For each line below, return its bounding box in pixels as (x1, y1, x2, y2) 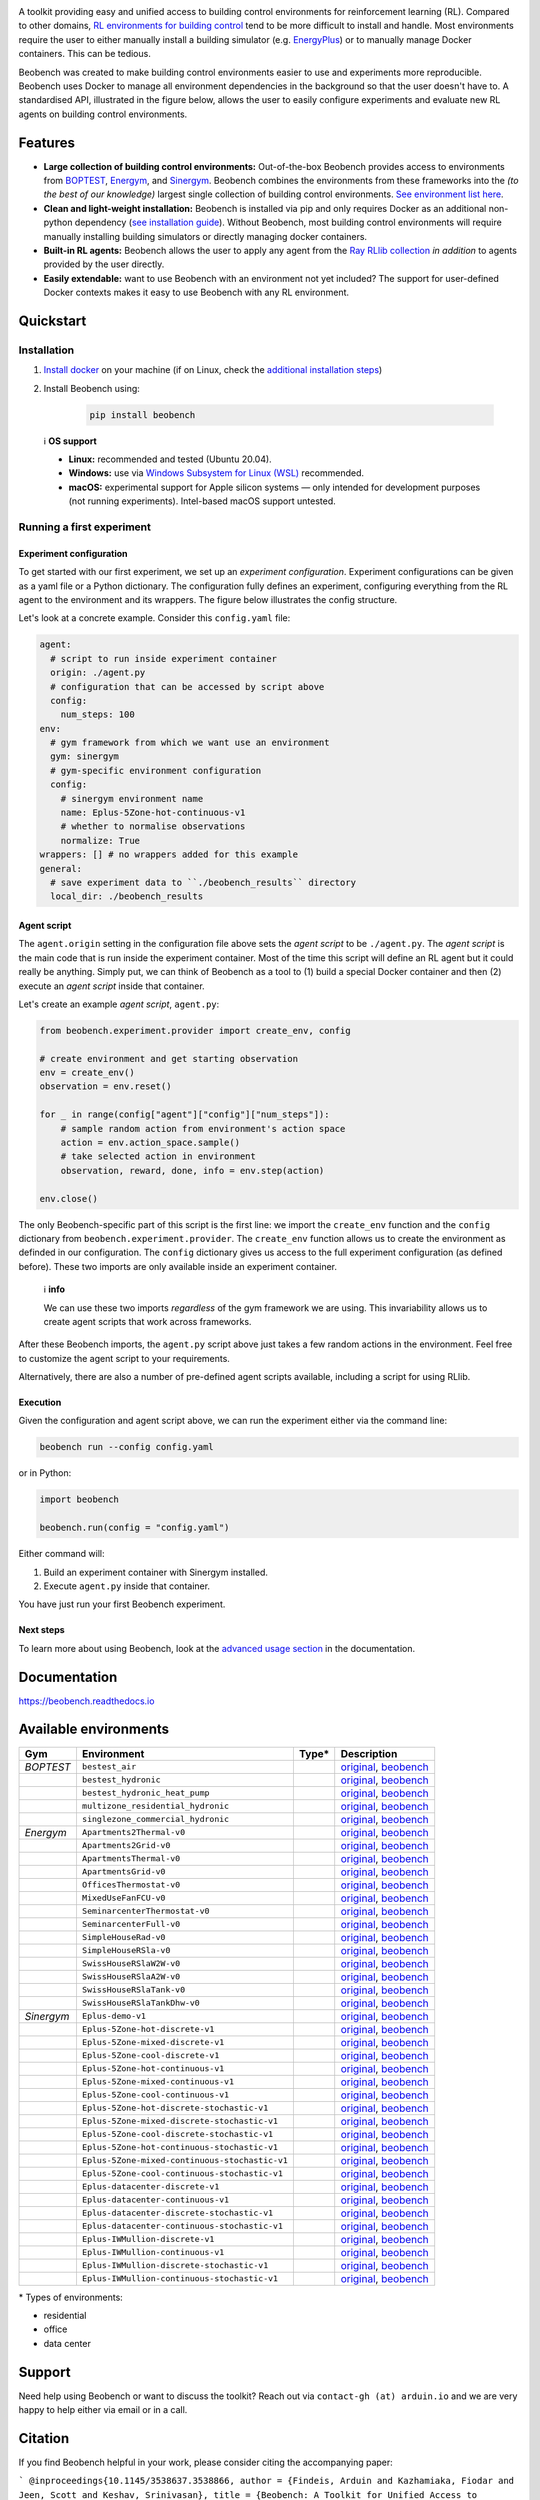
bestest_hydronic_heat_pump (81, 1788, 210, 1799)
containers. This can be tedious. (18, 48, 152, 60)
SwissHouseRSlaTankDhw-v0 (81, 1998, 200, 2009)
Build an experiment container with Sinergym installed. (43, 1566, 269, 1578)
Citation (18, 2430, 70, 2447)
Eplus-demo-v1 (81, 2011, 147, 2022)
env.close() (39, 1193, 99, 1204)
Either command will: (18, 1548, 105, 1560)
